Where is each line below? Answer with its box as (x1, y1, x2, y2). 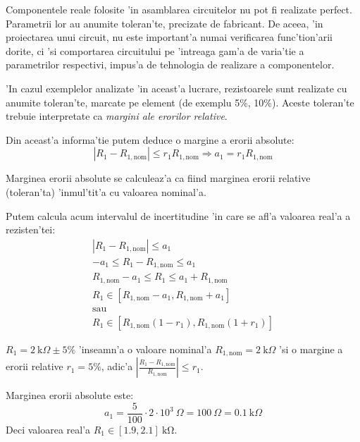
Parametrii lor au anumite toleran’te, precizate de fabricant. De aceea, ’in (6, 16, 323, 30)
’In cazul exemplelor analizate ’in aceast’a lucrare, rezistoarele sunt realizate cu (6, 80, 347, 95)
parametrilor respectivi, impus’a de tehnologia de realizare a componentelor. (6, 57, 335, 72)
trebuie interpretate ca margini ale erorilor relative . (6, 109, 228, 123)
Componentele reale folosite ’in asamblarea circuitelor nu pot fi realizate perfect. (6, 2, 352, 16)
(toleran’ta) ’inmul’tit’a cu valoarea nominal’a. (6, 184, 206, 199)
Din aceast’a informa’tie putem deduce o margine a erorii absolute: (6, 132, 294, 147)
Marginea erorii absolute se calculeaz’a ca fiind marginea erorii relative (6, 171, 311, 185)
